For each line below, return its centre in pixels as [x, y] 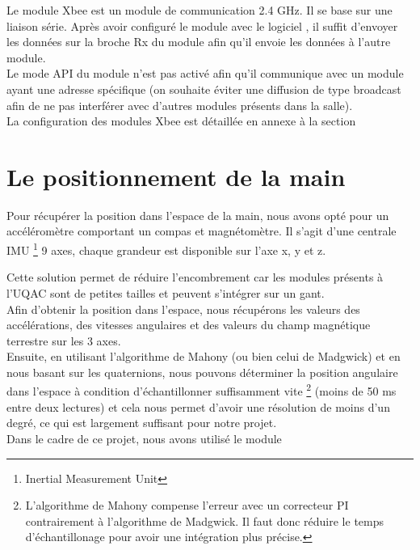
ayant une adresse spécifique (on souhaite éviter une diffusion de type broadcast [204, 89]
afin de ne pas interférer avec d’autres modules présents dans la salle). [180, 105]
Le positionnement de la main [176, 176]
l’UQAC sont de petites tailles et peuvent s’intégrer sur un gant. [166, 292]
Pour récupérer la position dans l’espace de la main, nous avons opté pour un [198, 215]
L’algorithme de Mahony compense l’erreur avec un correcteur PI [187, 505]
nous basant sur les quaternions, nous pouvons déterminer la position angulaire [202, 372]
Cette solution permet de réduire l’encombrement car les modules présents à [195, 277]
